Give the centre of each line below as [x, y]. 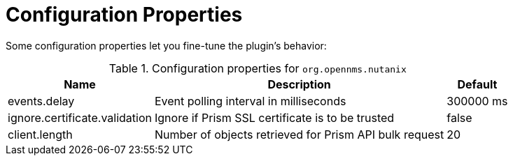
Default [477, 84]
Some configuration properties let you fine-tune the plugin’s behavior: [166, 45]
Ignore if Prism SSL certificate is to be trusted [274, 117]
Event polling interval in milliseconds [250, 101]
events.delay [41, 101]
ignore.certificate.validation [80, 117]
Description [299, 84]
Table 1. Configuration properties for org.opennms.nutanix [258, 68]
